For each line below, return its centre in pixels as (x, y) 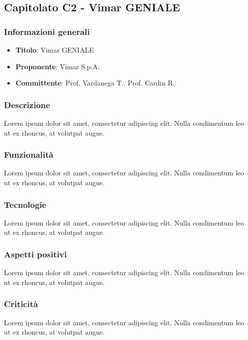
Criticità (21, 304)
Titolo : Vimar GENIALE (55, 50)
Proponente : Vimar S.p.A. (57, 66)
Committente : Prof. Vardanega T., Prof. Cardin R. (95, 83)
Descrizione (27, 104)
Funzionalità (29, 155)
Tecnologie (25, 204)
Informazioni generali (47, 31)
